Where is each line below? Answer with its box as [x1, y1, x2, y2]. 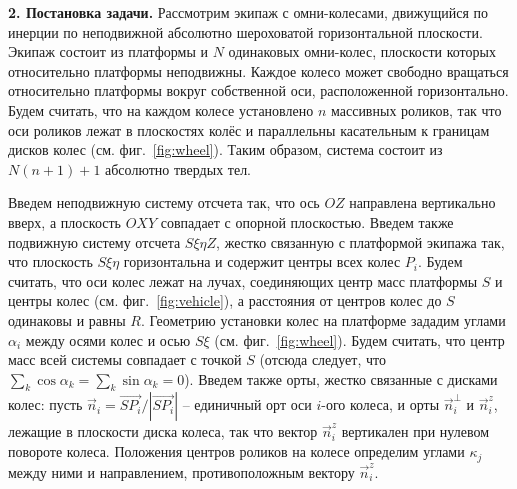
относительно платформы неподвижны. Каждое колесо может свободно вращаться [8, 60, 509, 81]
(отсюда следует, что [259, 349, 386, 370]
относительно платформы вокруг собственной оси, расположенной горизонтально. [8, 80, 509, 101]
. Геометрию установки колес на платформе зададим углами [140, 309, 506, 330]
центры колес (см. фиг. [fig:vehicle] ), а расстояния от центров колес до [8, 290, 442, 311]
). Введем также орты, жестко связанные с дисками [184, 368, 498, 389]
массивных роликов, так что [330, 99, 502, 120]
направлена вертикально [349, 192, 496, 213]
